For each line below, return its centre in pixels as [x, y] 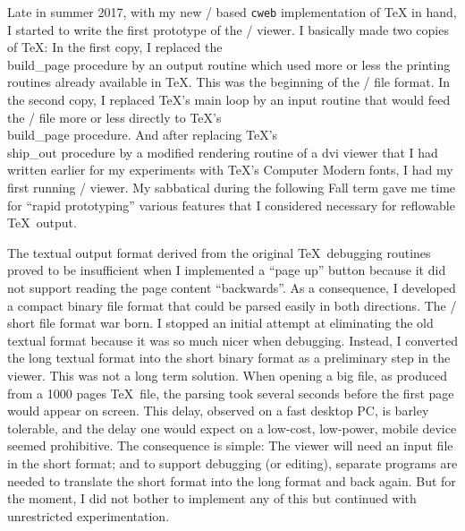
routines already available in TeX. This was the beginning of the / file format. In [229, 82]
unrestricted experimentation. [89, 515]
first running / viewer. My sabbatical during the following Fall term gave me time [232, 187]
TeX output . [42, 223]
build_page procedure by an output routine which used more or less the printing [229, 64]
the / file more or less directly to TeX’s [114, 117]
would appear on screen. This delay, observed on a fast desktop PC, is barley [218, 411]
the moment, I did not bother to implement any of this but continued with [212, 498]
